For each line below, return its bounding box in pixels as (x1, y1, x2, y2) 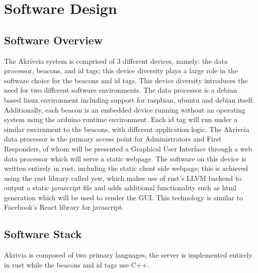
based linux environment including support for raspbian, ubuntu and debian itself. (4, 94, 255, 105)
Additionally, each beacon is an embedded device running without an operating (4, 104, 246, 115)
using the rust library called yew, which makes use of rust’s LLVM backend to (4, 172, 242, 183)
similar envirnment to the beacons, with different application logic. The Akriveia (4, 124, 250, 134)
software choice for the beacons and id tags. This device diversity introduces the (4, 75, 248, 85)
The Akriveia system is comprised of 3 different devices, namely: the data (4, 55, 228, 66)
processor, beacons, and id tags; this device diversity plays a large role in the (4, 65, 238, 76)
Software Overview (4, 32, 103, 47)
